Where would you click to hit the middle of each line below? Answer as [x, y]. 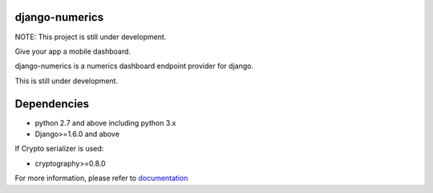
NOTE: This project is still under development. [91, 37]
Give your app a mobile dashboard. [73, 51]
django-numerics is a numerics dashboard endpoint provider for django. [134, 66]
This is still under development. [67, 81]
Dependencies [52, 104]
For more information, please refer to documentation [101, 178]
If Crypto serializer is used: [59, 149]
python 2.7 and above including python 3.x [105, 123]
